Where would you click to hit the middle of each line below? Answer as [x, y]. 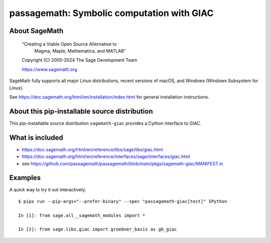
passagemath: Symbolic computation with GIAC [111, 13]
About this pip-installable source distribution [81, 111]
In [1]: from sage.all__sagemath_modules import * [82, 215]
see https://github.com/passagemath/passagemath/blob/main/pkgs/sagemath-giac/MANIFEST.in [122, 163]
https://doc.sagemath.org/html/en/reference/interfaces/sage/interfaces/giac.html [106, 157]
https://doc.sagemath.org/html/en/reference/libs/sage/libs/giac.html [92, 149]
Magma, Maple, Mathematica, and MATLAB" [80, 51]
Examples [25, 178]
